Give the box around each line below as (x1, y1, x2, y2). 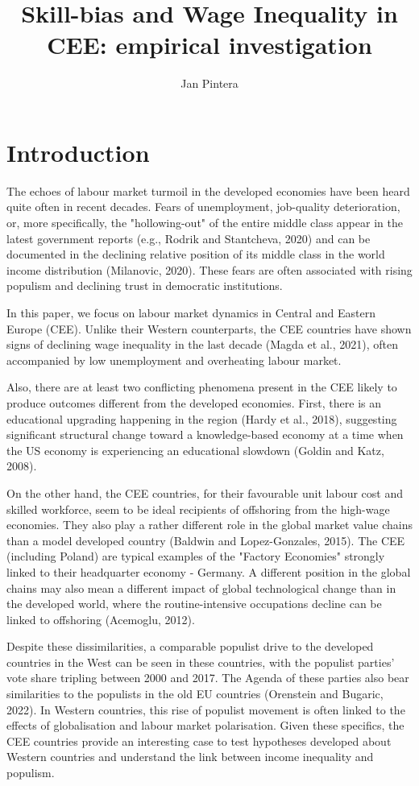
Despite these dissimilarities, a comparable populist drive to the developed (6, 638, 374, 655)
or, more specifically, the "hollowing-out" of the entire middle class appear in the (6, 214, 403, 231)
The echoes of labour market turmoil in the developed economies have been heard (6, 182, 410, 199)
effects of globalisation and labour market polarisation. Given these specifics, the (6, 717, 404, 734)
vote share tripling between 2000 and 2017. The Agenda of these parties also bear (6, 669, 409, 686)
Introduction (6, 135, 150, 168)
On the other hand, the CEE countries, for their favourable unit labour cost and (6, 484, 404, 501)
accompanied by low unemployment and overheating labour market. (6, 351, 342, 368)
